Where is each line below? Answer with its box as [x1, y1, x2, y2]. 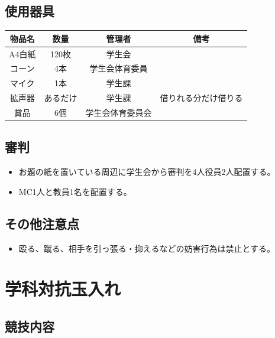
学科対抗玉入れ [5, 277, 121, 301]
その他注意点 [5, 214, 79, 232]
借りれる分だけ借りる [160, 92, 243, 104]
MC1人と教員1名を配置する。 [18, 185, 132, 197]
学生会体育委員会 [85, 106, 152, 118]
